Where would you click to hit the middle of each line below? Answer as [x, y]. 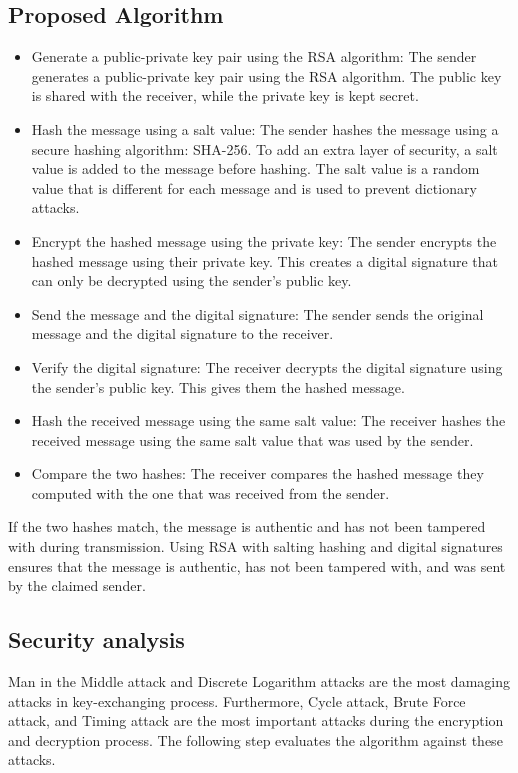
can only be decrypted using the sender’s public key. [191, 280]
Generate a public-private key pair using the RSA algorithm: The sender [254, 56]
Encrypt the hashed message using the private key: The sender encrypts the [264, 240]
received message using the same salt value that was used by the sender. [252, 439]
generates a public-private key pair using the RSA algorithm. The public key [266, 75]
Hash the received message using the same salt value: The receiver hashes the [268, 420]
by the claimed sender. [77, 585]
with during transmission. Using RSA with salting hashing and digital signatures [255, 546]
